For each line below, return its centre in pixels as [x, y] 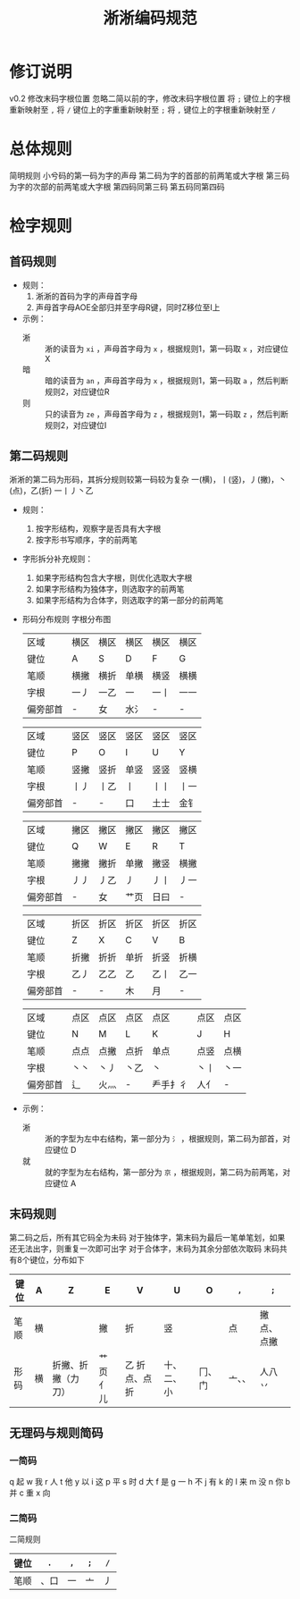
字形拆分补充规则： [58, 559]
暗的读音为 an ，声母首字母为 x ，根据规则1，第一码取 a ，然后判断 [166, 380]
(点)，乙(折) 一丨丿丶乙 [51, 490]
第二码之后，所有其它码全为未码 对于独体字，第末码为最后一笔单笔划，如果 [147, 1237]
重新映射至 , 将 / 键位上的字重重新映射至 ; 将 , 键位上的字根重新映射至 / [143, 109]
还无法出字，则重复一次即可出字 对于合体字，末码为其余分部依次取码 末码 [144, 1249]
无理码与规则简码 [56, 1432]
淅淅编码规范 [150, 18]
